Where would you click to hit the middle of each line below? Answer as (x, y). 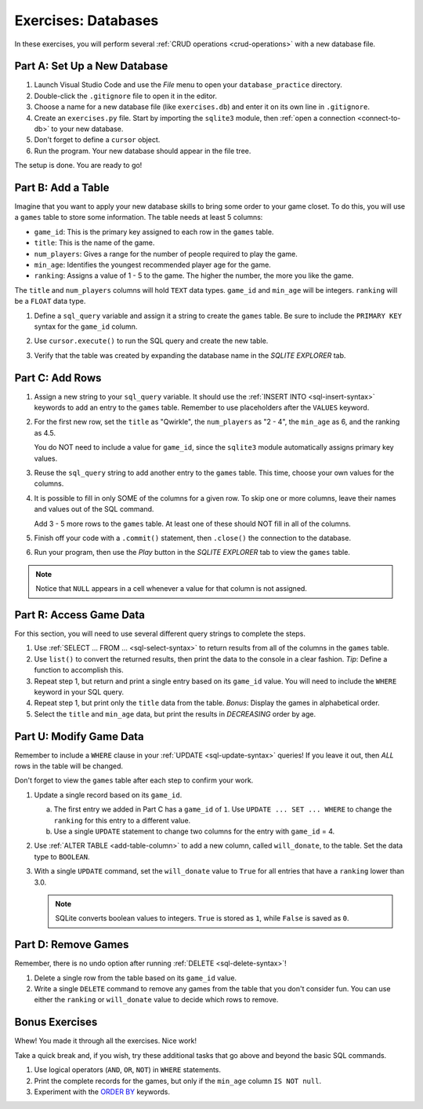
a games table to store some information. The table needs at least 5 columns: (139, 217)
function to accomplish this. (79, 670)
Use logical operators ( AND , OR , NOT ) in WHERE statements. (128, 1070)
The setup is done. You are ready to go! (78, 166)
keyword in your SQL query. (79, 692)
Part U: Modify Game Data (79, 737)
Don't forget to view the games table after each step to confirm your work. (134, 780)
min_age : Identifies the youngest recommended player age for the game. (153, 265)
